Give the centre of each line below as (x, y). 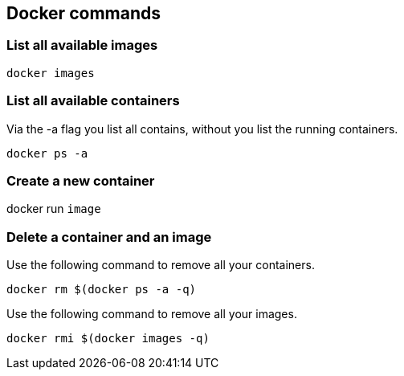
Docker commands (84, 13)
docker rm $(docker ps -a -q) (102, 290)
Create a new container (81, 180)
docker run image (54, 209)
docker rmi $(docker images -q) (108, 339)
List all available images (82, 45)
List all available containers (93, 101)
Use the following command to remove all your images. (152, 314)
